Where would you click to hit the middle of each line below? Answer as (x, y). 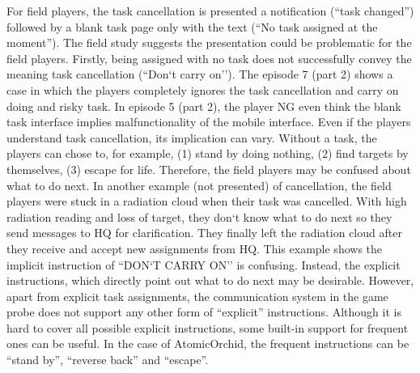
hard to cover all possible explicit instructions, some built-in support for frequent (208, 327)
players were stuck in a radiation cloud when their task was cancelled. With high (207, 201)
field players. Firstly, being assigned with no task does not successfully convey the (209, 58)
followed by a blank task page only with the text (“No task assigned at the (192, 26)
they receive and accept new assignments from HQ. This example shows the (195, 248)
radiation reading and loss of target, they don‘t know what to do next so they (199, 216)
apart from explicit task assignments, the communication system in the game (197, 296)
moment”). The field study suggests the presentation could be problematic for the (209, 42)
